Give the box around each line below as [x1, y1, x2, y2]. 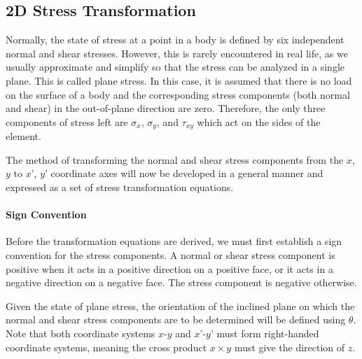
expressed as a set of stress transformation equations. [6, 180, 234, 194]
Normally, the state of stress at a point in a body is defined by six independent [6, 32, 344, 47]
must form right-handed [216, 325, 319, 340]
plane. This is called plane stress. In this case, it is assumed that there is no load [6, 73, 352, 87]
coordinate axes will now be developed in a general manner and [50, 166, 323, 181]
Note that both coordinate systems [6, 325, 155, 340]
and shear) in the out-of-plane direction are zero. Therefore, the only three [6, 101, 326, 115]
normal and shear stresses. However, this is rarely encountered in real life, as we [6, 45, 348, 60]
